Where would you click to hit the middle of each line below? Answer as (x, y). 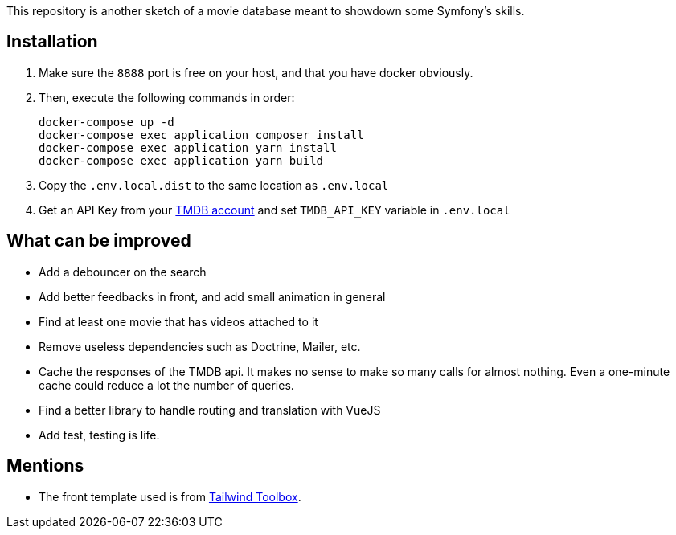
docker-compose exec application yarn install (188, 147)
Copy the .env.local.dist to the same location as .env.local (214, 185)
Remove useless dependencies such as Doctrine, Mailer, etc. (200, 346)
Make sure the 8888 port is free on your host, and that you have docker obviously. (256, 72)
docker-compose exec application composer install (201, 135)
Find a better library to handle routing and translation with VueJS (210, 410)
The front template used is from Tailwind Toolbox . (170, 496)
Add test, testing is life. (99, 435)
